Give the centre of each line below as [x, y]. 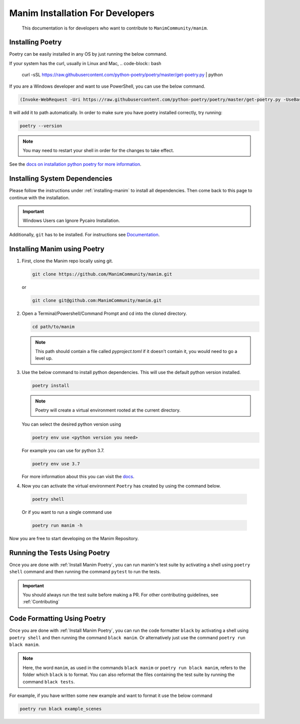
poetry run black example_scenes [61, 709]
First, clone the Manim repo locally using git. [67, 261]
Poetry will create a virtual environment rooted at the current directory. [108, 410]
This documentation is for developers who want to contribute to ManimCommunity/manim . [115, 28]
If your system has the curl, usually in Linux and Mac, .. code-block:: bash [85, 63]
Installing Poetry [35, 42]
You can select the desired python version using [71, 424]
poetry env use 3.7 [56, 464]
